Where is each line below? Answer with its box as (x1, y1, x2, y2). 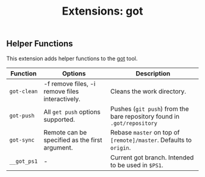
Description (135, 69, 171, 77)
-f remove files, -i (43, 79, 96, 88)
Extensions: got (62, 4, 143, 18)
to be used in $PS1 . (110, 161, 164, 169)
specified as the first (43, 136, 103, 144)
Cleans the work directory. (110, 87, 187, 95)
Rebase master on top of (110, 128, 180, 136)
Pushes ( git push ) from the (110, 105, 189, 113)
